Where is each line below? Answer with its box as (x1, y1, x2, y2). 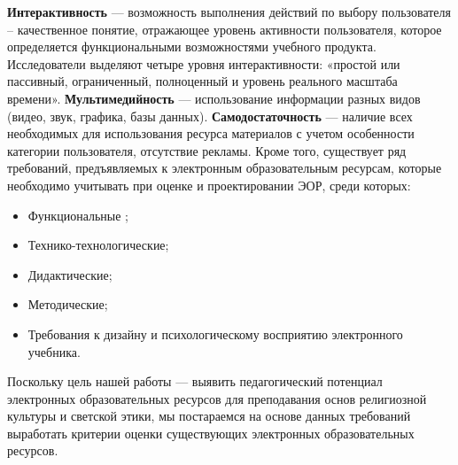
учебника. (27, 342, 81, 360)
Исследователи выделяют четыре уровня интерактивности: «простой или (7, 54, 400, 73)
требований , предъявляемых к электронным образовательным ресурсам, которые (7, 159, 442, 177)
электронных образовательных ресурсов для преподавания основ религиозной (7, 389, 427, 407)
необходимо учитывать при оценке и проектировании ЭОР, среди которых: (7, 175, 411, 194)
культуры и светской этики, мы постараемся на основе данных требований (7, 407, 411, 425)
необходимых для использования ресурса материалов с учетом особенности (7, 124, 415, 143)
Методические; (27, 295, 108, 314)
